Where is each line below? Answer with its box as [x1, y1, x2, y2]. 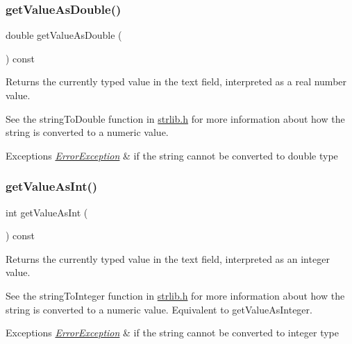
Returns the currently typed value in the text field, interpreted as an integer [6, 251, 330, 266]
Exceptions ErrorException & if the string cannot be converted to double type [6, 148, 338, 162]
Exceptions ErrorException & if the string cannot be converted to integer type [6, 325, 339, 340]
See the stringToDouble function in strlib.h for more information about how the [6, 111, 345, 126]
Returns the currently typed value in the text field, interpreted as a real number [6, 74, 347, 89]
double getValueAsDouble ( [6, 28, 122, 42]
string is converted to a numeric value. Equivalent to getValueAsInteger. [6, 302, 312, 316]
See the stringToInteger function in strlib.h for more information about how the [6, 288, 345, 302]
